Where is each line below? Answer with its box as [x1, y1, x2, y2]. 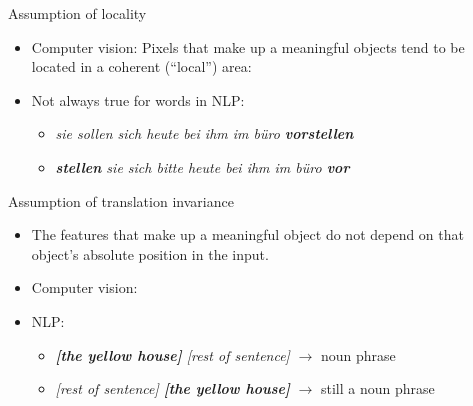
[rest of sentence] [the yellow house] [55, 378, 290, 399]
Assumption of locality [8, 3, 147, 23]
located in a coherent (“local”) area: [31, 56, 252, 77]
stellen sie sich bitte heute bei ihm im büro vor [55, 156, 350, 177]
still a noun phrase [320, 378, 435, 399]
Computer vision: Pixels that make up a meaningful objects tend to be [31, 36, 465, 57]
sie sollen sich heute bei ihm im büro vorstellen [55, 123, 354, 144]
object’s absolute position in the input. [31, 243, 269, 264]
